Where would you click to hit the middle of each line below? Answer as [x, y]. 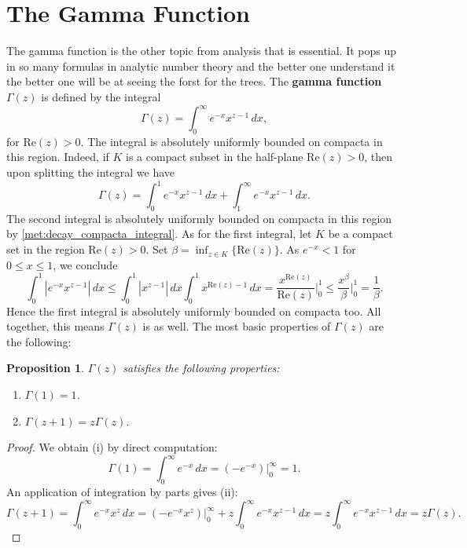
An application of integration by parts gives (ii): [122, 491]
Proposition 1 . [45, 368]
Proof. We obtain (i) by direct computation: [112, 447]
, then [379, 157]
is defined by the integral [101, 96]
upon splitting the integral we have [91, 172]
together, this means [55, 326]
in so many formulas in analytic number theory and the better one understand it [201, 66]
